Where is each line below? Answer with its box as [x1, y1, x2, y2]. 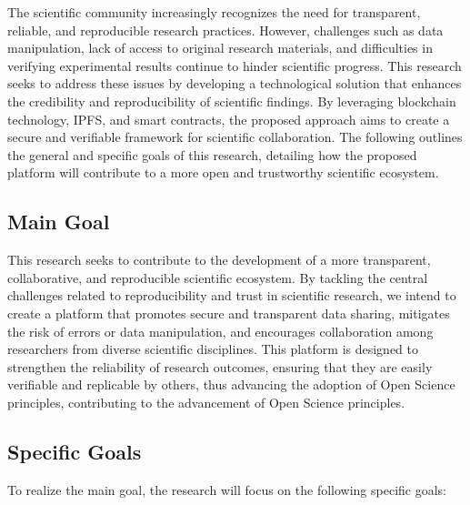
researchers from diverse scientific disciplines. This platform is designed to [7, 339, 419, 359]
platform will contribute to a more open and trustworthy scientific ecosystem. [7, 163, 439, 182]
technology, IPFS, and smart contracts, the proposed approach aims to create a [7, 109, 450, 128]
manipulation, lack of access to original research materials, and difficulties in [7, 38, 433, 57]
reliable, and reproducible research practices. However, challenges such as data [7, 20, 444, 39]
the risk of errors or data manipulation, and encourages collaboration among [7, 321, 434, 340]
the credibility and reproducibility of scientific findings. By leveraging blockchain [7, 91, 456, 110]
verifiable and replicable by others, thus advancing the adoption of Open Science [7, 375, 455, 394]
